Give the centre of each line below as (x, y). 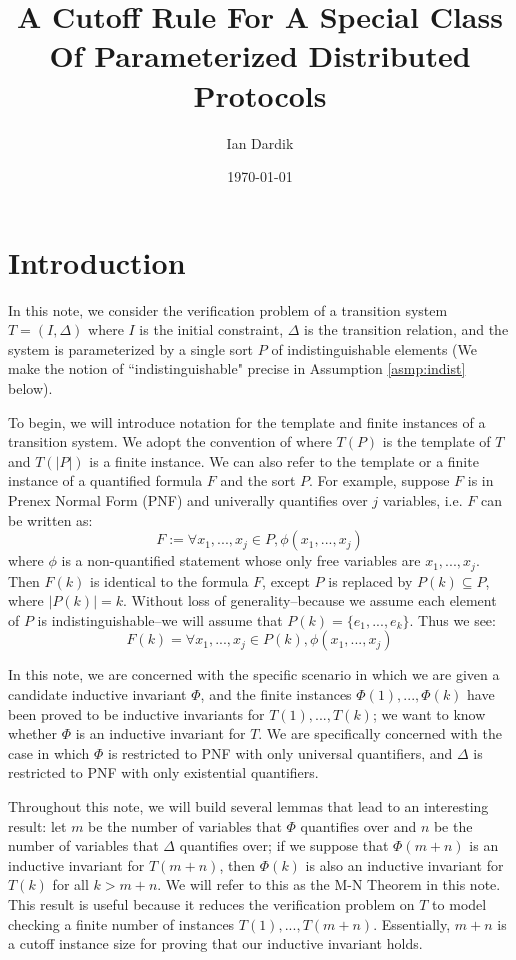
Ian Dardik (260, 142)
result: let (37, 825)
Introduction (97, 261)
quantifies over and (358, 825)
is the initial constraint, (211, 329)
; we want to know (429, 713)
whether (33, 733)
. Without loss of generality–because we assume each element (309, 600)
